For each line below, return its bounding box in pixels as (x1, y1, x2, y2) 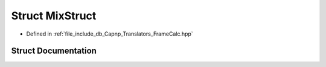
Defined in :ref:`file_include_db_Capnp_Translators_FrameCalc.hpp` (26, 30, 193, 37)
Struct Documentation (11, 46, 97, 56)
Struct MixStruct (11, 9, 97, 22)
